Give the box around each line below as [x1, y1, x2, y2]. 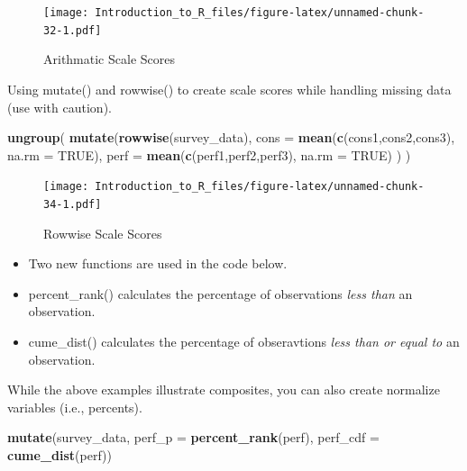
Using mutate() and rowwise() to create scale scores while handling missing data [7, 79, 452, 98]
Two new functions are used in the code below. [28, 254, 288, 273]
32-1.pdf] [43, 23, 102, 37]
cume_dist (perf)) [7, 445, 112, 464]
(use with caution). [7, 97, 112, 116]
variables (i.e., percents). [7, 397, 142, 416]
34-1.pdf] [43, 197, 102, 211]
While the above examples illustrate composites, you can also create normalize [7, 380, 440, 399]
